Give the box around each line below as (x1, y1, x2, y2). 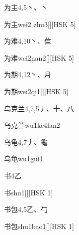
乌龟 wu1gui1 (4, 153, 43, 164)
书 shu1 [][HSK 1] (4, 187, 53, 197)
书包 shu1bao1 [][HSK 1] (4, 220, 74, 231)
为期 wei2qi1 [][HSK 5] (4, 86, 69, 96)
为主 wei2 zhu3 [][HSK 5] (4, 19, 76, 29)
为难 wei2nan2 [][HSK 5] (4, 52, 74, 63)
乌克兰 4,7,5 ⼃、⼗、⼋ (4, 103, 74, 113)
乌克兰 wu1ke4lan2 (4, 120, 60, 130)
